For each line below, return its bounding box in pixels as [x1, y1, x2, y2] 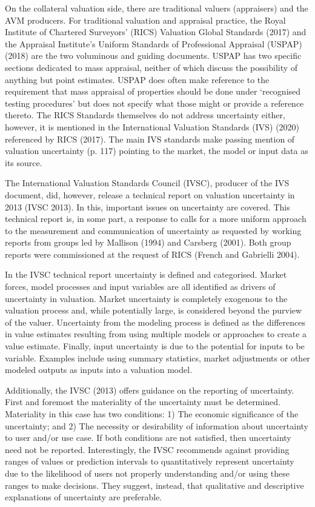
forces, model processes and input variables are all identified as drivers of [5, 280, 276, 293]
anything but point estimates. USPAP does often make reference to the [5, 73, 270, 86]
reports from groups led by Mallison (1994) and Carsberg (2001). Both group [5, 236, 291, 249]
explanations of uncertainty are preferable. [5, 491, 162, 503]
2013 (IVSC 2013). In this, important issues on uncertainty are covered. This [5, 200, 290, 213]
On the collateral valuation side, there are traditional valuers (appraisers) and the [5, 2, 308, 14]
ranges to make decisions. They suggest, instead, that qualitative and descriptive [5, 478, 304, 491]
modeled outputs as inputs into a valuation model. [5, 363, 193, 376]
